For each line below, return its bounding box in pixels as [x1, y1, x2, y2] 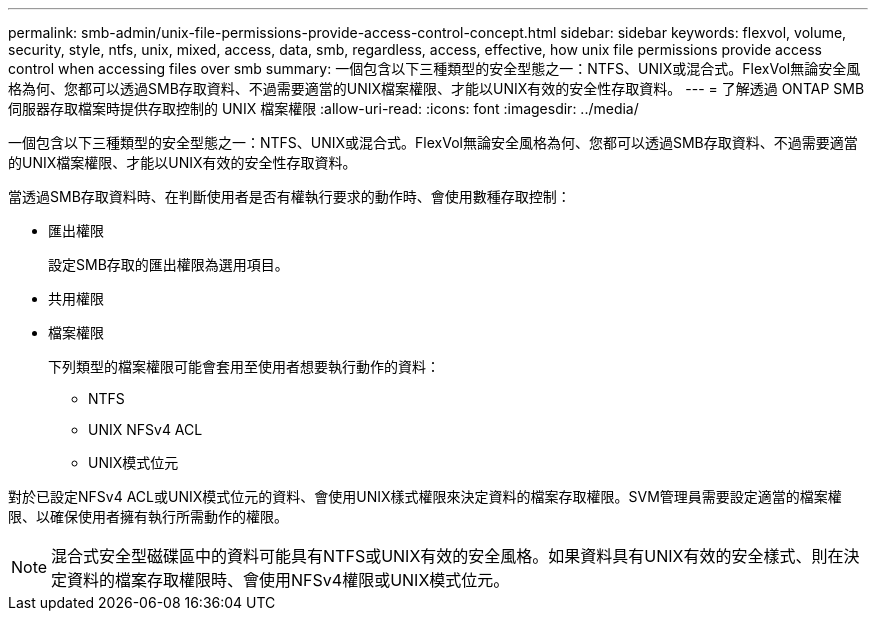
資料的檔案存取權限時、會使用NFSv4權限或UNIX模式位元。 [67, 570, 510, 590]
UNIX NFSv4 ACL [88, 421, 203, 438]
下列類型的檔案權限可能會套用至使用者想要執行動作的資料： [48, 358, 440, 375]
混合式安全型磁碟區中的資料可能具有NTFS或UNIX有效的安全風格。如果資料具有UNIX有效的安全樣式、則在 [51, 546, 844, 566]
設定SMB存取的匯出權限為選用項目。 [48, 256, 289, 273]
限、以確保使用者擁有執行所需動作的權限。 [8, 508, 288, 525]
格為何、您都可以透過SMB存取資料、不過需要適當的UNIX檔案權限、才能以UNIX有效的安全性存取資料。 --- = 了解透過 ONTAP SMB [8, 80, 865, 97]
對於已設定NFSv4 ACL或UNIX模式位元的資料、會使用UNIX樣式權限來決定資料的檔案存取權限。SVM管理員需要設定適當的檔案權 [8, 488, 842, 505]
